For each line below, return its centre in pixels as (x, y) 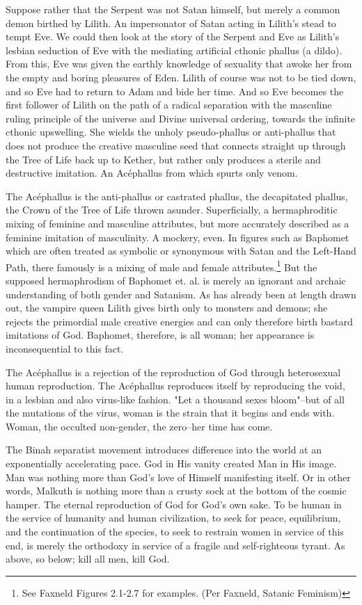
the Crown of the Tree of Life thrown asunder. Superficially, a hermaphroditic (172, 210)
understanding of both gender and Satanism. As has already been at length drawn (181, 294)
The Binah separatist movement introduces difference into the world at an (164, 450)
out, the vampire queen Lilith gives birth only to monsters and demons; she (167, 308)
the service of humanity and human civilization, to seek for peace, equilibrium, (173, 518)
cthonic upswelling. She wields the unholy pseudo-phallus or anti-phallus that (171, 132)
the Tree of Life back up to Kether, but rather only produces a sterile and (163, 159)
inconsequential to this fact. (65, 348)
